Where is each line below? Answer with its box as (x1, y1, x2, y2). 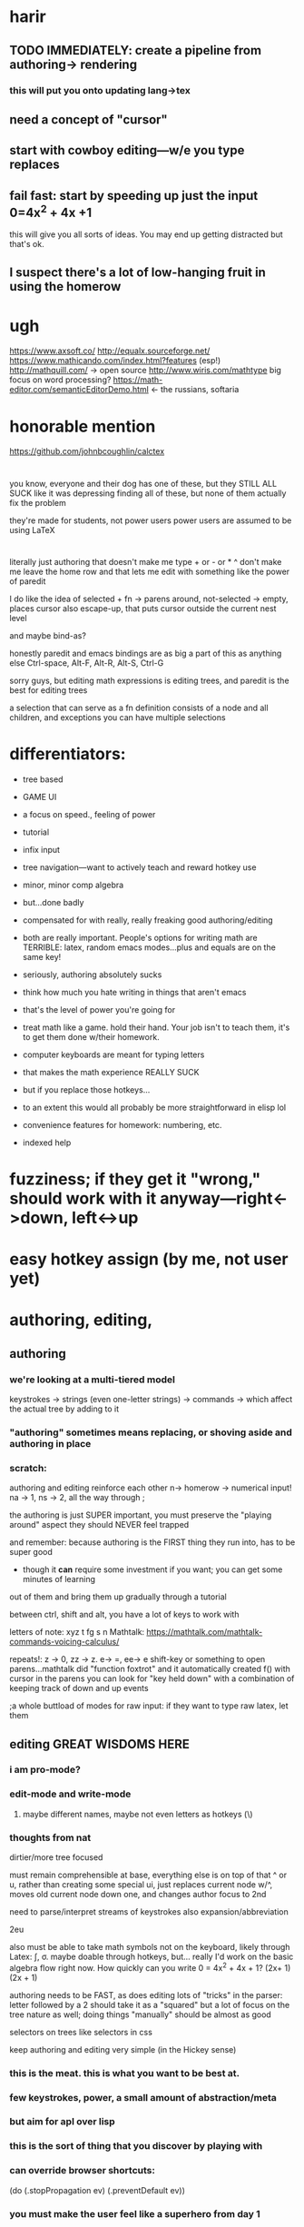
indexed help (22, 1137, 72, 1148)
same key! (22, 951, 62, 962)
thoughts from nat (9, 1831, 92, 1844)
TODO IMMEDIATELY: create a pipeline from (9, 43, 261, 58)
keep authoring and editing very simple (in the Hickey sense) (9, 2044, 237, 2054)
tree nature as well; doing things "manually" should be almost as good (9, 2009, 272, 2020)
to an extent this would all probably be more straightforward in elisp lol (22, 1102, 287, 1113)
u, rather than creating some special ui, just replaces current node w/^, (9, 1879, 273, 1890)
